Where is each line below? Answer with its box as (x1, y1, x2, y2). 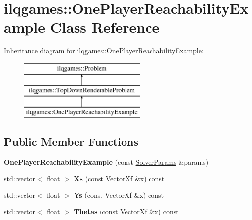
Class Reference (50, 17, 160, 37)
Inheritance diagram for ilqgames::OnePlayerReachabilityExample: (4, 45, 203, 56)
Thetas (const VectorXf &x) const (74, 206, 179, 216)
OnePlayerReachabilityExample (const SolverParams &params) (4, 157, 209, 167)
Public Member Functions (4, 134, 138, 149)
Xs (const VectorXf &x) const (74, 173, 165, 183)
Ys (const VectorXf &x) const (74, 190, 164, 200)
